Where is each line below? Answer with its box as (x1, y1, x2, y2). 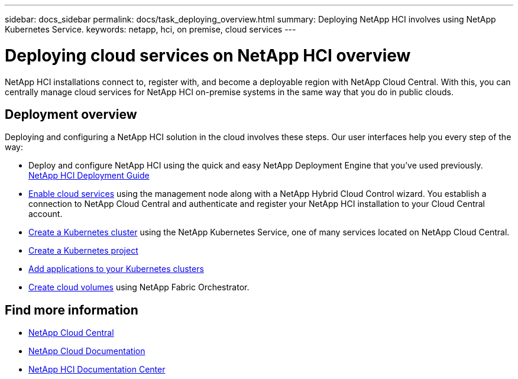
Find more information (5, 302, 138, 318)
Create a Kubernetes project (28, 245, 138, 256)
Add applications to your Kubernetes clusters (28, 264, 204, 274)
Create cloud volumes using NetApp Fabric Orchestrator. (28, 282, 250, 293)
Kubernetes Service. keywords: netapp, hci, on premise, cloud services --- (5, 24, 296, 34)
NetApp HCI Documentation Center (28, 364, 166, 375)
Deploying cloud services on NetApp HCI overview (5, 45, 411, 66)
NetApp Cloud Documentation (28, 346, 145, 357)
